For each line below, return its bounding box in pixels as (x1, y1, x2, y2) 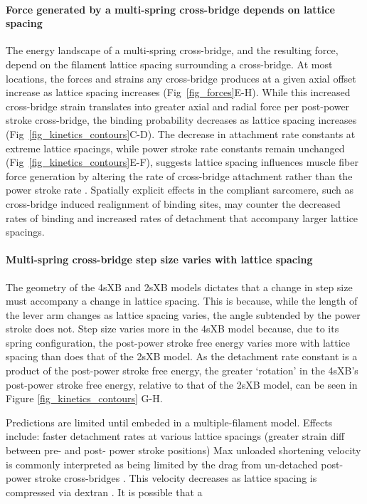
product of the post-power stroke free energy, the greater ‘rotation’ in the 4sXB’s (6, 363, 358, 378)
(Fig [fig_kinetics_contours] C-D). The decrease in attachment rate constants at (6, 126, 356, 141)
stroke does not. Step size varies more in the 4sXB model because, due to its (6, 321, 339, 336)
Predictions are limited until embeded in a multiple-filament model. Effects (6, 414, 333, 429)
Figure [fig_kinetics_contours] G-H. (6, 391, 163, 406)
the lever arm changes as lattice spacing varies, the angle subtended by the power (6, 307, 361, 322)
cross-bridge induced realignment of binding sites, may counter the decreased (6, 196, 341, 211)
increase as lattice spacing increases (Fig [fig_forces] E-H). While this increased (6, 85, 351, 100)
